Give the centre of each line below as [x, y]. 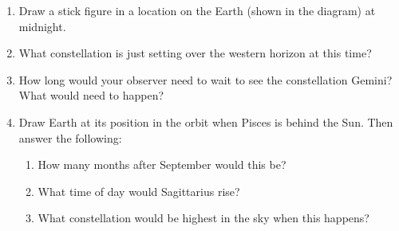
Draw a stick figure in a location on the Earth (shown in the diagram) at [197, 10]
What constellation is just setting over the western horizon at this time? [195, 53]
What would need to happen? [91, 95]
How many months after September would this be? [162, 164]
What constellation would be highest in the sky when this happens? [203, 218]
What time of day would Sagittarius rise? [139, 191]
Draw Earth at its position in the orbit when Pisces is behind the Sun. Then [206, 121]
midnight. [42, 26]
